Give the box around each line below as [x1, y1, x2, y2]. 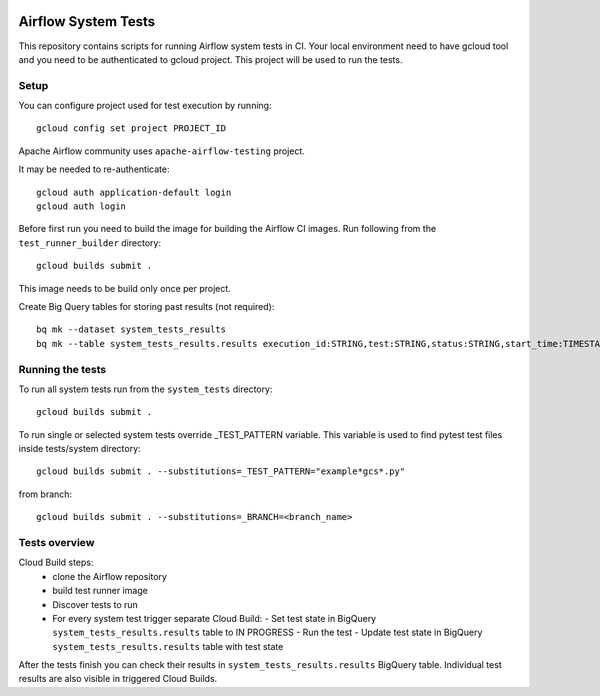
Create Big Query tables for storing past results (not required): [18, 300, 275, 312]
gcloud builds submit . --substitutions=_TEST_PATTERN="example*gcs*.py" [36, 466, 406, 477]
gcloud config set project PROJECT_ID [36, 123, 227, 134]
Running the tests [18, 362, 107, 376]
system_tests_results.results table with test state [52, 640, 284, 652]
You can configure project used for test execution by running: [18, 100, 272, 112]
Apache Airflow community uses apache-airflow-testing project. [18, 145, 305, 157]
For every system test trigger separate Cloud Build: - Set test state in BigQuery [52, 612, 377, 624]
